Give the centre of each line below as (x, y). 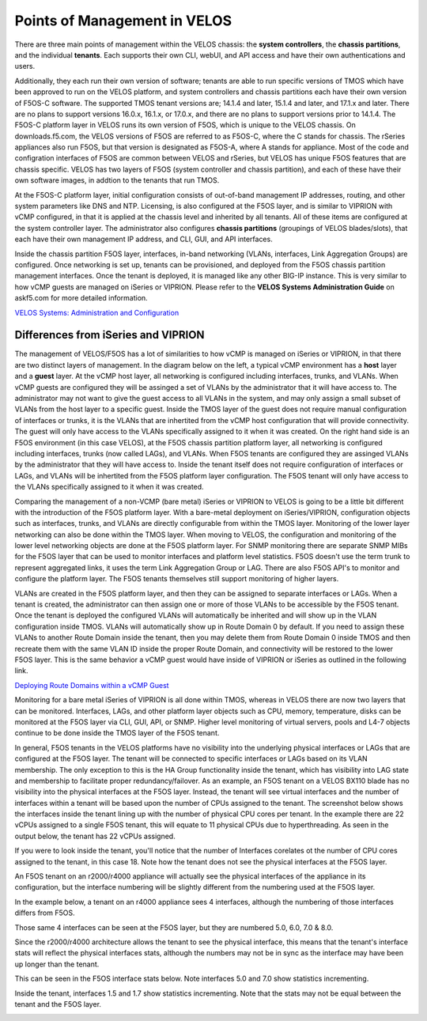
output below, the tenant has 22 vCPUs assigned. (95, 836)
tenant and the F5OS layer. (58, 1004)
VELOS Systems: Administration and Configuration (97, 312)
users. (25, 66)
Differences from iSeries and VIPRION (110, 335)
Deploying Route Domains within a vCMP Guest (92, 685)
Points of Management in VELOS (123, 21)
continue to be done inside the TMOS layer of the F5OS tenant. (117, 733)
